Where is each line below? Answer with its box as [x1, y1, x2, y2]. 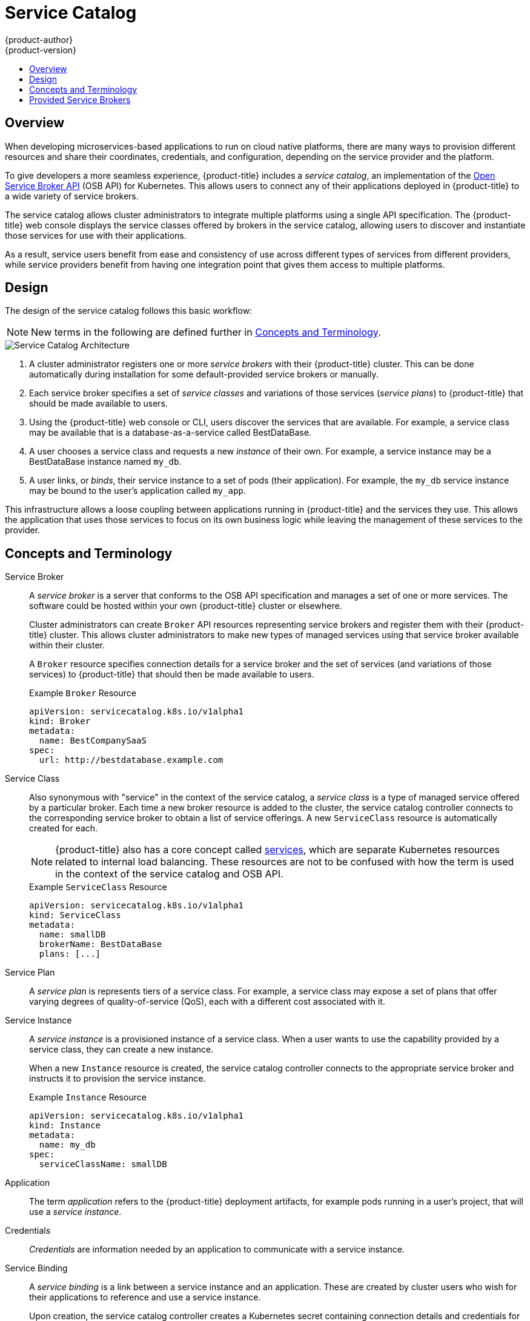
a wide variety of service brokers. [5, 190, 139, 201]
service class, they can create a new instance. [29, 1044, 214, 1055]
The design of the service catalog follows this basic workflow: [5, 305, 253, 316]
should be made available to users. [29, 398, 168, 409]
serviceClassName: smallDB [39, 1159, 167, 1170]
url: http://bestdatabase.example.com [39, 755, 224, 765]
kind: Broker [29, 716, 91, 727]
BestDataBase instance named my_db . [29, 456, 182, 467]
